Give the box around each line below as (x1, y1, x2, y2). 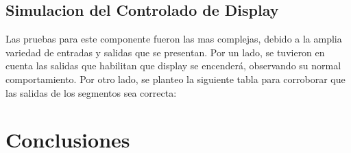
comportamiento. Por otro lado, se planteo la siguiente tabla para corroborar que (5, 71, 346, 86)
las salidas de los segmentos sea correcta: (5, 85, 177, 99)
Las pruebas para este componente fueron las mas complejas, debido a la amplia (5, 32, 342, 46)
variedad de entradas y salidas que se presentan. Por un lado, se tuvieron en (5, 45, 325, 59)
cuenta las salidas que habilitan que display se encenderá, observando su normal (5, 58, 341, 73)
